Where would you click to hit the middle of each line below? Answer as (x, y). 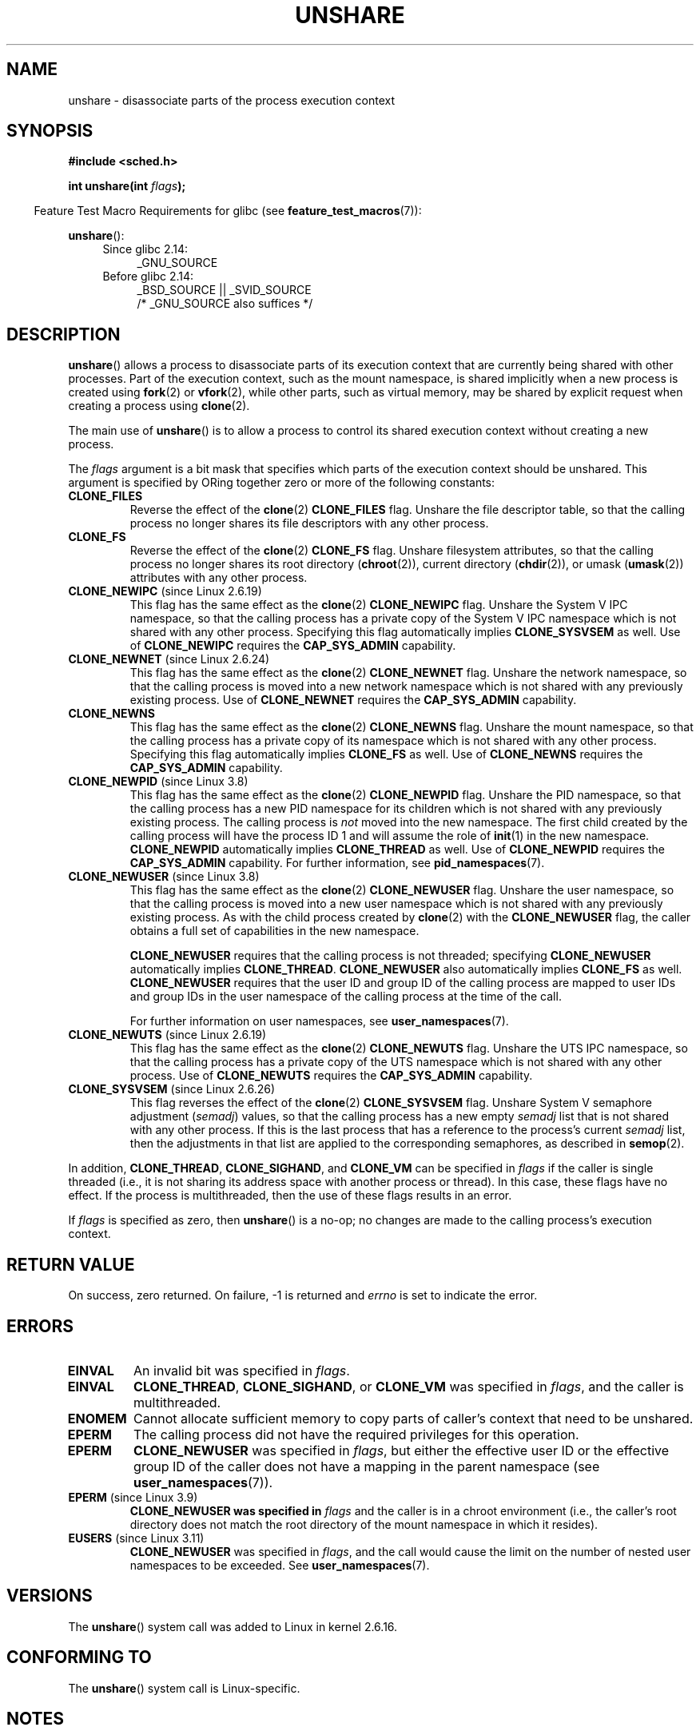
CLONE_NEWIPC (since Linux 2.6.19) (165, 591)
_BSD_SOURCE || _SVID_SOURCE (224, 290)
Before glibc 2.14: (148, 277)
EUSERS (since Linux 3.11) (136, 1538)
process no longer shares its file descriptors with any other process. (309, 523)
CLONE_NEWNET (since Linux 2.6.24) (169, 659)
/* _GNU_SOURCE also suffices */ (225, 304)
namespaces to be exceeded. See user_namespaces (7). (280, 1565)
